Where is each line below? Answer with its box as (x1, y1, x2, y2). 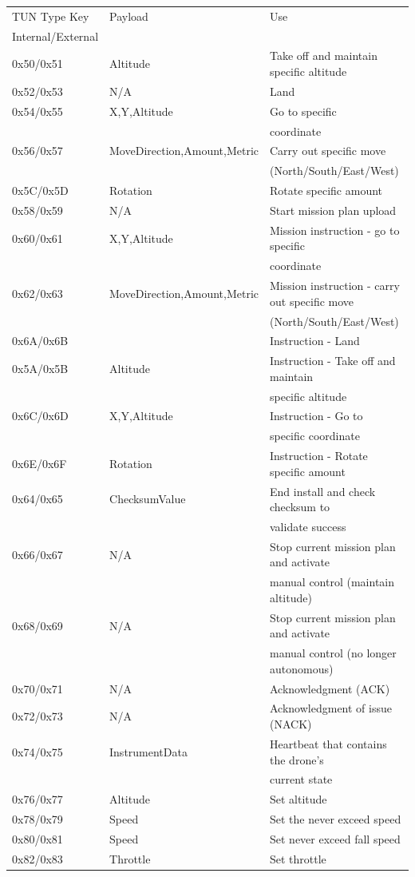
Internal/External (12, 27, 99, 44)
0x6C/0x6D (12, 407, 69, 424)
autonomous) (270, 660, 334, 677)
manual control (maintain (270, 573, 395, 590)
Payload (109, 7, 148, 24)
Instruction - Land (270, 332, 360, 349)
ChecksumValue (109, 490, 186, 507)
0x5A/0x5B (12, 359, 69, 376)
